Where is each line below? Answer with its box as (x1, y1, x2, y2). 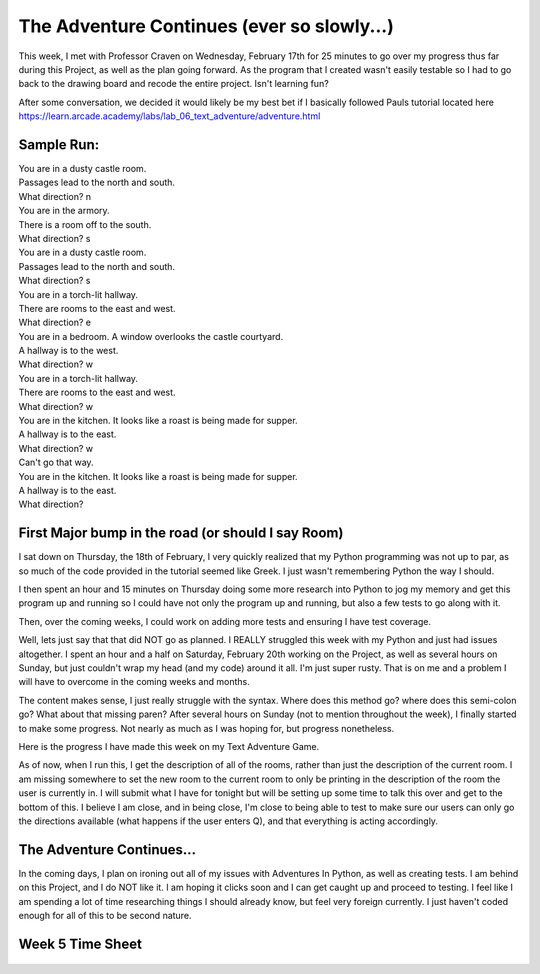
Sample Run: (18, 136, 100, 153)
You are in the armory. (18, 205, 110, 217)
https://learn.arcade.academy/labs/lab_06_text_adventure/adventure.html (18, 110, 321, 122)
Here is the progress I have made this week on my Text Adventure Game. (18, 740, 320, 752)
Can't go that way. (18, 456, 94, 469)
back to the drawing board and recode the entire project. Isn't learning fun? (18, 78, 329, 90)
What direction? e (18, 316, 92, 329)
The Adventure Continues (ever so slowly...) (18, 15, 394, 37)
